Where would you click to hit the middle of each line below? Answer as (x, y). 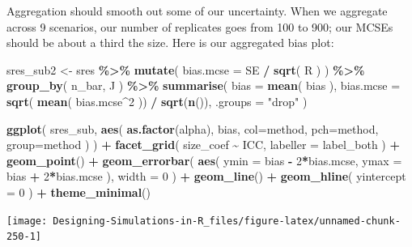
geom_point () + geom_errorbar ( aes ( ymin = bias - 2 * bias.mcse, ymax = (204, 160)
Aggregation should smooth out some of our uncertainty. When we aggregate (197, 11)
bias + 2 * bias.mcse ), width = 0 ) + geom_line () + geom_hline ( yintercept (206, 176)
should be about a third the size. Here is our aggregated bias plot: (170, 43)
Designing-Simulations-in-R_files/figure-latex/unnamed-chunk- (227, 221)
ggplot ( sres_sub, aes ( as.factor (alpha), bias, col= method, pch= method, (193, 128)
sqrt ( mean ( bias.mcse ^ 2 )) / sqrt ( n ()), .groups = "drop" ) (157, 101)
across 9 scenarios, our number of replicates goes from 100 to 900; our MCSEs (200, 26)
